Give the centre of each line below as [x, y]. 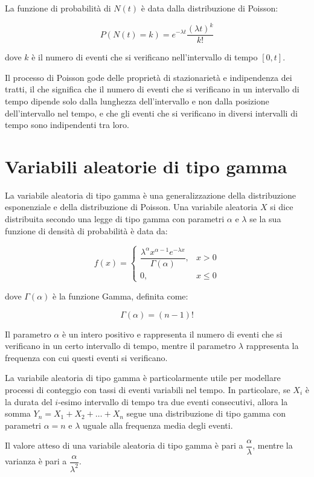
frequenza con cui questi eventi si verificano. [86, 357]
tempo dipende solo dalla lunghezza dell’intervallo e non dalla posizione [137, 101]
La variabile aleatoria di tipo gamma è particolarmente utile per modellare [143, 378]
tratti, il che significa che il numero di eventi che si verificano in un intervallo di [152, 89]
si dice [282, 207]
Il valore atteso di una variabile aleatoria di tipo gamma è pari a [124, 445]
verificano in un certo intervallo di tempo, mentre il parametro [120, 346]
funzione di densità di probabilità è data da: [86, 230]
